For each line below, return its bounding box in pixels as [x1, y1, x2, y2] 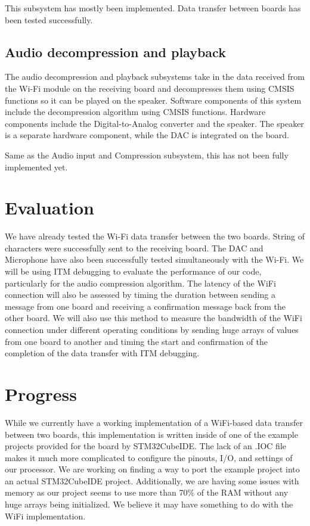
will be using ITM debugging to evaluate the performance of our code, [5, 265, 262, 278]
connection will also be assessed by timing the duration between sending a [5, 288, 275, 301]
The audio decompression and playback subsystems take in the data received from [5, 70, 305, 83]
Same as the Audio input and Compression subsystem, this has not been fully [5, 148, 289, 161]
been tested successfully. [5, 13, 93, 26]
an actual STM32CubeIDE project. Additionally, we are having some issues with [5, 474, 299, 487]
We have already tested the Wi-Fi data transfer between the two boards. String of [5, 230, 305, 242]
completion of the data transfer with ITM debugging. [5, 347, 200, 359]
